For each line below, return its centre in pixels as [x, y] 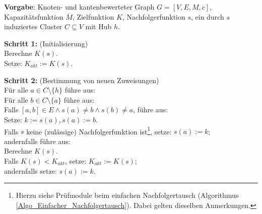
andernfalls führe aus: [37, 141]
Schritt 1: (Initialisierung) [46, 43]
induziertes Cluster [33, 26]
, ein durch [208, 16]
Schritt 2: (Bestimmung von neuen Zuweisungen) [82, 80]
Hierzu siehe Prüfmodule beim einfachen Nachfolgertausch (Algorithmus [127, 195]
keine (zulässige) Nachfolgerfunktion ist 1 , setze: [99, 130]
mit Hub [99, 26]
